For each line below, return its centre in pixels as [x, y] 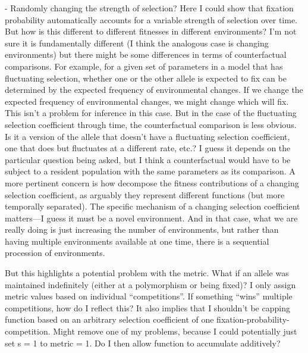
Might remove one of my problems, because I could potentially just [175, 331]
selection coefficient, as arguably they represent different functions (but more [145, 194]
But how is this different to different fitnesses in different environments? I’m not [151, 31]
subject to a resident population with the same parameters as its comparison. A [150, 171]
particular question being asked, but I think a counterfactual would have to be [148, 159]
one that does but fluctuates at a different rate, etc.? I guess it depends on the [148, 148]
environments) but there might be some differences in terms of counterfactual [146, 54]
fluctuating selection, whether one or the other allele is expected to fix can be [146, 78]
